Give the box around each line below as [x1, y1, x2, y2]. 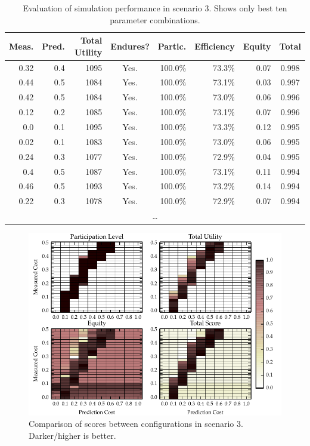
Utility [74, 45, 103, 58]
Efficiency [194, 39, 235, 52]
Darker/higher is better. [29, 429, 116, 441]
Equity [243, 39, 271, 52]
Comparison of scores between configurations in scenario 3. [29, 417, 243, 430]
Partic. [157, 39, 187, 52]
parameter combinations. [110, 13, 200, 26]
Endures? [110, 39, 150, 52]
